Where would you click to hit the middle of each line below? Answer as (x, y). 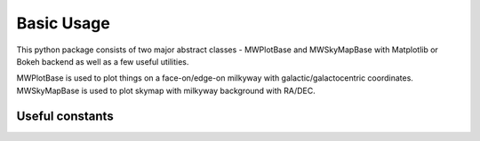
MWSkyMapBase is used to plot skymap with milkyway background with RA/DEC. (166, 90)
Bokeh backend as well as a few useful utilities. (103, 61)
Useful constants (65, 116)
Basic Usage (63, 23)
